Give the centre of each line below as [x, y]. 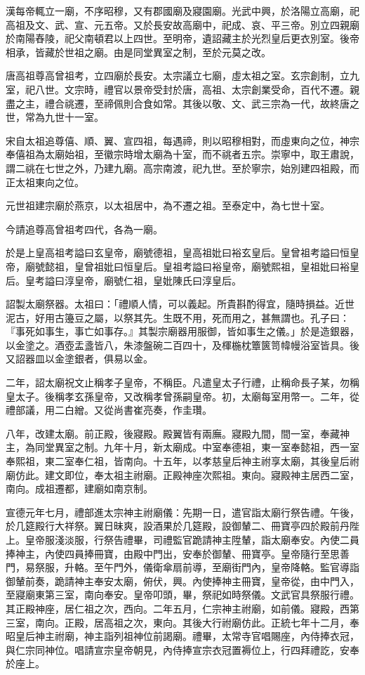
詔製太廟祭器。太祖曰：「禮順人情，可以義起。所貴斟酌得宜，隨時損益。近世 [180, 304]
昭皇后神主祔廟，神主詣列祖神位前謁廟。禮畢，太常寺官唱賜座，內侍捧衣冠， [182, 636]
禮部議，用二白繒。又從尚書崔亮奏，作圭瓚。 [109, 410]
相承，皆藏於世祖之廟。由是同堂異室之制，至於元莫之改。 [138, 52]
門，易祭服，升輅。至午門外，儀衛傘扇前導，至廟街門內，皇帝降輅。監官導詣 [182, 567]
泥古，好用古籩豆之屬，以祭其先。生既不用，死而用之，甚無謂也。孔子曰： [178, 317]
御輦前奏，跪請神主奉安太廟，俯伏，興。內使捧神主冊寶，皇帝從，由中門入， [182, 581]
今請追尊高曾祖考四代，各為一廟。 [84, 229]
